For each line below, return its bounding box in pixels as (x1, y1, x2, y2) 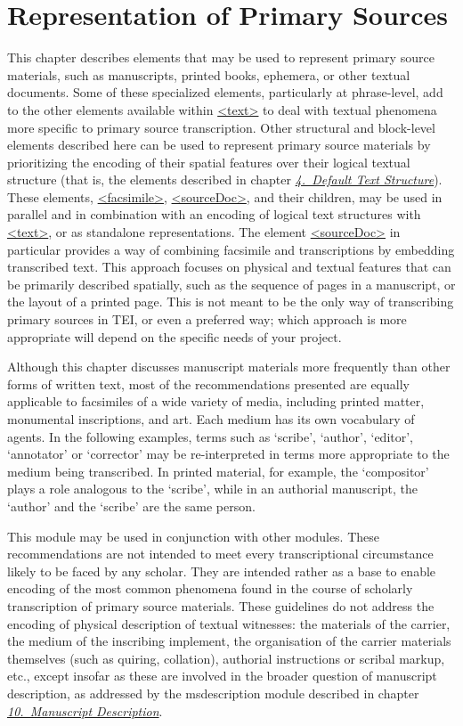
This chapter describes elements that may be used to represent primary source (7, 48, 435, 67)
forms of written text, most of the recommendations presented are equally (7, 374, 410, 393)
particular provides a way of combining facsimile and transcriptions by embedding (7, 240, 455, 258)
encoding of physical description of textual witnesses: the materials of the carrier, (7, 614, 451, 632)
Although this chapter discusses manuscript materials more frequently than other (7, 357, 451, 376)
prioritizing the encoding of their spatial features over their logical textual (7, 152, 410, 171)
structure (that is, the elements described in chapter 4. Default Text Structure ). (7, 170, 443, 189)
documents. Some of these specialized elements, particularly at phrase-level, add (7, 83, 443, 102)
